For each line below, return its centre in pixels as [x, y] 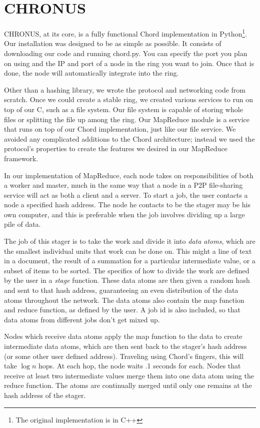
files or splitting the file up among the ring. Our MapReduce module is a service [127, 119]
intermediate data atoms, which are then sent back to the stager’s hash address [125, 346]
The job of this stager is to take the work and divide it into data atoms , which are [130, 241]
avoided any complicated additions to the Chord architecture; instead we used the [129, 138]
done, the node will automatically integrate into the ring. [91, 73]
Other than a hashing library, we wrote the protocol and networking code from [125, 89]
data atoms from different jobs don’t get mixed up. [82, 319]
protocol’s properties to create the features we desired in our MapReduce [116, 148]
